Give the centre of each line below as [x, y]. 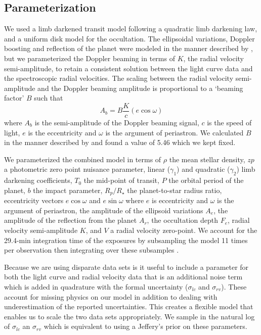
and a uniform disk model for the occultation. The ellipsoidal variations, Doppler [129, 38]
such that [49, 98]
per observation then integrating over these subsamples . [92, 250]
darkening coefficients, [38, 180]
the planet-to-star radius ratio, [175, 190]
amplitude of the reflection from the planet [71, 220]
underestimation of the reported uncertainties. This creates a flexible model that [129, 306]
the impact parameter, [68, 190]
